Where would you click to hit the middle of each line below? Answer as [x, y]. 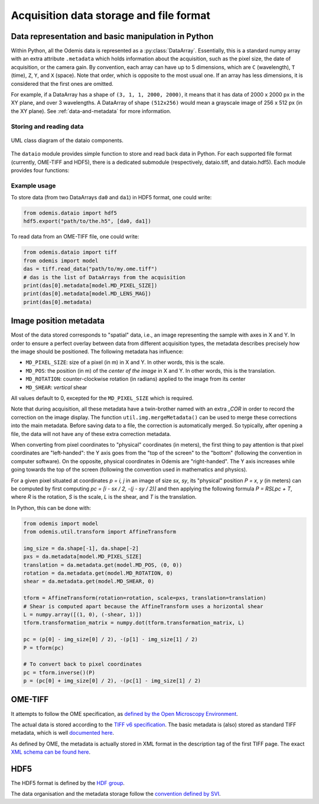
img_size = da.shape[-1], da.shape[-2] [81, 548]
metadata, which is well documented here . [63, 733]
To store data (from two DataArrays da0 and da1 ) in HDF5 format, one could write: [111, 198]
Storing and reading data [47, 126]
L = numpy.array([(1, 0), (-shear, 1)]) [82, 614]
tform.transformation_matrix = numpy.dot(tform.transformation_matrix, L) [134, 623]
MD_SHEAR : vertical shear [56, 387]
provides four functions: [40, 170]
